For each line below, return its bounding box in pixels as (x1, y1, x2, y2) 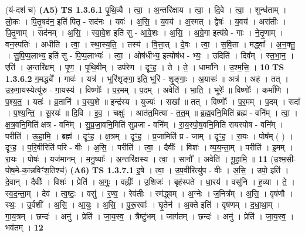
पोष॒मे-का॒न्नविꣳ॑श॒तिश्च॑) (5, 164, 67, 176)
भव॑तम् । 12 (5, 221, 43, 233)
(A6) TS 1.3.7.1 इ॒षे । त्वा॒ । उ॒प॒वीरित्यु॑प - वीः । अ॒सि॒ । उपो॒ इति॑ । (70, 164, 289, 176)
